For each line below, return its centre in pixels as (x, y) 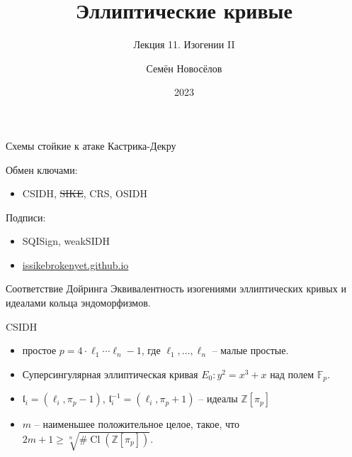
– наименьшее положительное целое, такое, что (137, 424)
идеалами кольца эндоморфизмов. (78, 303)
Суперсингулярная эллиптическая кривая (110, 374)
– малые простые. (250, 350)
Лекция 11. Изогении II (184, 44)
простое (39, 350)
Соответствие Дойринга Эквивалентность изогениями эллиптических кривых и (176, 288)
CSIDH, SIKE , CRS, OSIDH (85, 193)
